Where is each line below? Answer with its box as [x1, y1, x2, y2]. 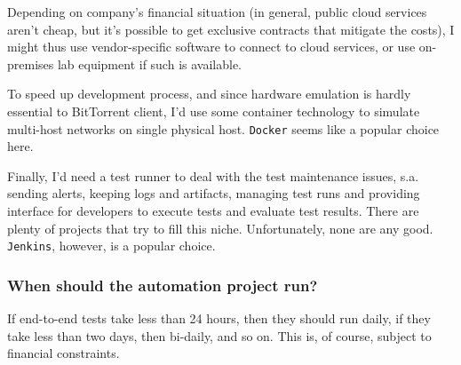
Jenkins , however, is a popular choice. [7, 236, 216, 255]
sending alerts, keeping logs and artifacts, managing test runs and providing [7, 184, 420, 202]
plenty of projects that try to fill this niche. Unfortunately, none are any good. [7, 218, 433, 237]
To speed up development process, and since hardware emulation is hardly [7, 84, 411, 103]
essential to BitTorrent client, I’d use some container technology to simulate [7, 101, 420, 120]
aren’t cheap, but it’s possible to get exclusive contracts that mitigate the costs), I [7, 20, 455, 38]
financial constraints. [7, 344, 120, 362]
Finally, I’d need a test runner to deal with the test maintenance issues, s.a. [7, 166, 419, 185]
